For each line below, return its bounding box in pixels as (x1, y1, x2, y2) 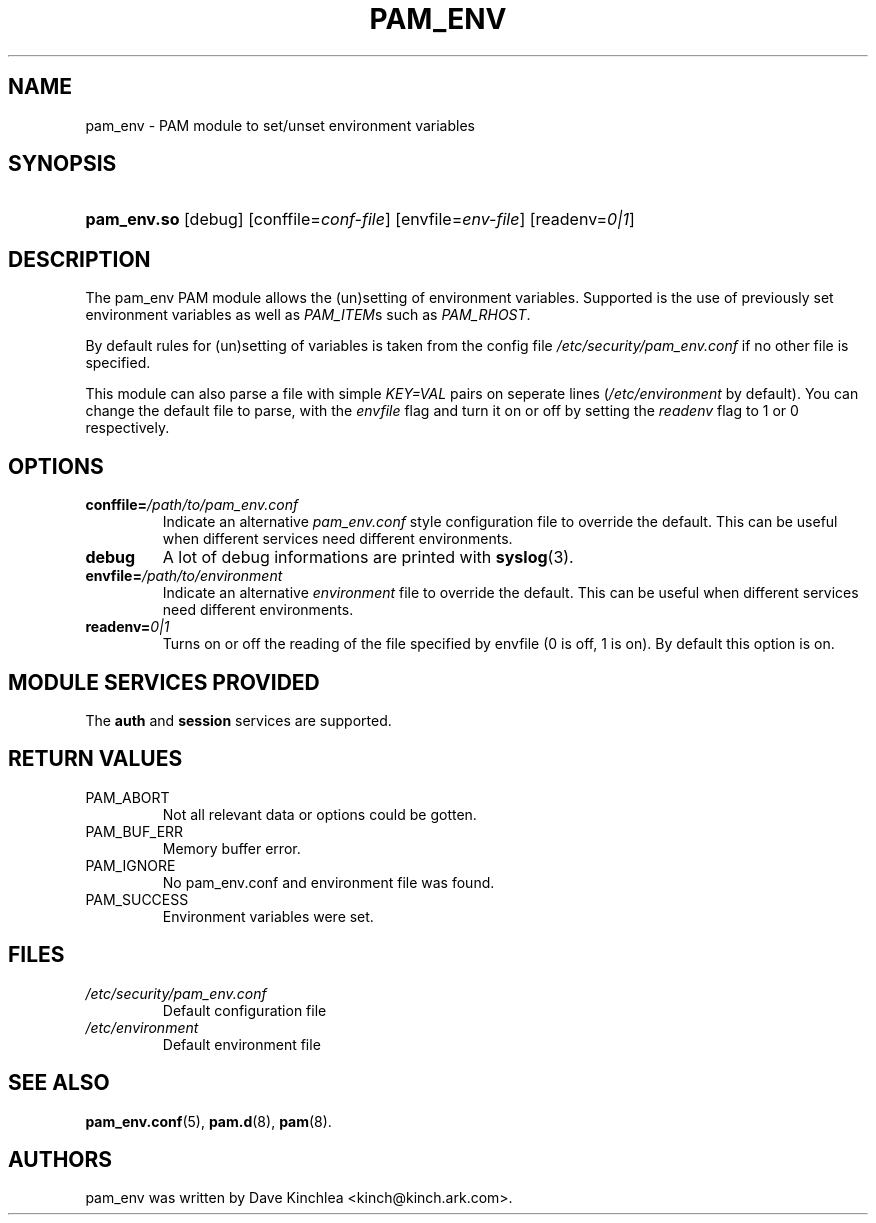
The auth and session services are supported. (85, 711, 392, 729)
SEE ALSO (8, 1070, 110, 1096)
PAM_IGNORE (85, 856, 176, 874)
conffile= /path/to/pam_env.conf (85, 496, 299, 514)
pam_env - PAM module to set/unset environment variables (85, 116, 475, 134)
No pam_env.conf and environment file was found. (162, 873, 495, 891)
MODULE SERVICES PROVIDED (8, 669, 320, 695)
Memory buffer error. (162, 839, 301, 857)
